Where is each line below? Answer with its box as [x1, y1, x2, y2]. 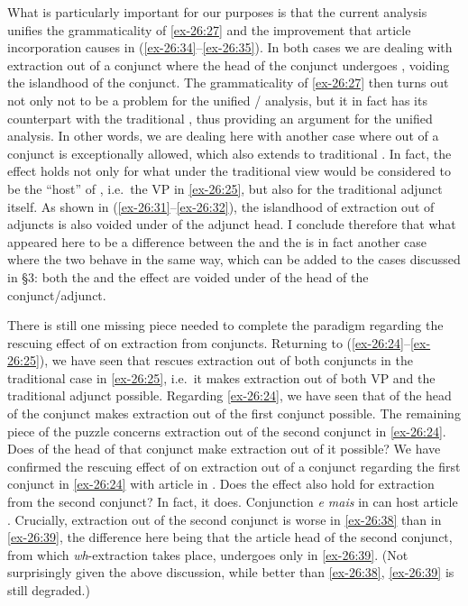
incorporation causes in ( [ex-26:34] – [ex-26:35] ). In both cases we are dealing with [7, 38, 453, 57]
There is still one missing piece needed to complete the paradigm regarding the [7, 316, 444, 335]
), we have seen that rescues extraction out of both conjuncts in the [39, 351, 413, 370]
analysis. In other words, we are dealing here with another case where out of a [7, 126, 439, 145]
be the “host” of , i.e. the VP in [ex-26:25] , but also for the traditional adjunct [7, 179, 443, 197]
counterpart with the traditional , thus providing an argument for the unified [7, 108, 433, 127]
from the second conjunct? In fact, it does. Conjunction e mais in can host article [7, 492, 458, 511]
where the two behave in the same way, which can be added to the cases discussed [7, 250, 461, 269]
